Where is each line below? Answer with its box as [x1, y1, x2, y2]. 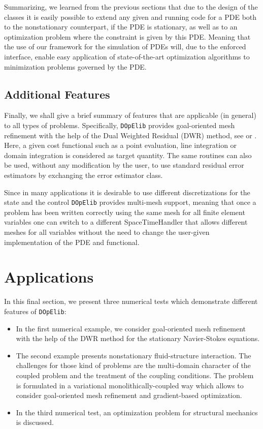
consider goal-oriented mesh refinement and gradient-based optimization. [16, 390, 242, 401]
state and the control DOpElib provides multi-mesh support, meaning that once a [4, 197, 256, 207]
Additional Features [4, 86, 110, 102]
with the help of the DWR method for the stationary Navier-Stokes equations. [16, 333, 260, 344]
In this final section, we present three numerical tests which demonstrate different [4, 296, 258, 307]
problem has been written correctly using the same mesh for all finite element [4, 206, 245, 217]
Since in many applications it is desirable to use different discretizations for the [4, 187, 250, 197]
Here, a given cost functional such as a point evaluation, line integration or [4, 140, 237, 150]
